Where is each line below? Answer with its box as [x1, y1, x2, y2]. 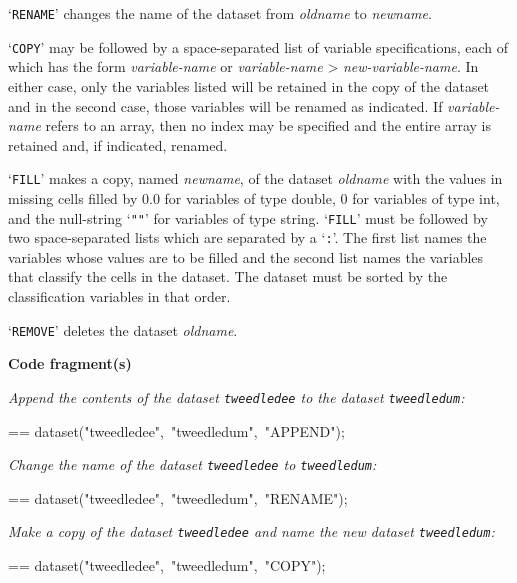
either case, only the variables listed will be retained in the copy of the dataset [8, 75, 490, 96]
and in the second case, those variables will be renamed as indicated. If [8, 95, 443, 116]
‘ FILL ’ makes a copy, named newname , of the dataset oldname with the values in [8, 168, 503, 189]
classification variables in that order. [8, 286, 231, 307]
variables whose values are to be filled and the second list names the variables [8, 246, 484, 267]
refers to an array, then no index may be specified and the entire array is [45, 115, 491, 136]
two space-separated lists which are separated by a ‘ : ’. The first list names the [8, 227, 487, 248]
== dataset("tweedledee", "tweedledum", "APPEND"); [8, 420, 345, 441]
